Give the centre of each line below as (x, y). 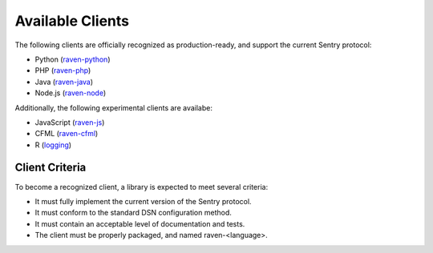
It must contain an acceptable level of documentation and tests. (140, 223)
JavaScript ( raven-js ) (70, 122)
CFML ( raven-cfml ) (67, 134)
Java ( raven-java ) (64, 82)
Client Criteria (51, 168)
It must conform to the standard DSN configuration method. (133, 213)
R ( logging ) (53, 145)
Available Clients (72, 21)
